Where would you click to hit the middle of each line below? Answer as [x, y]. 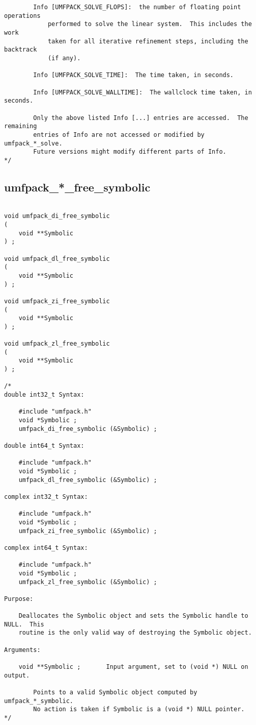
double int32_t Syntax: [44, 395]
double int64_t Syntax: [44, 446]
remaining [21, 126]
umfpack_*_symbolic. [39, 701]
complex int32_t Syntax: [46, 497]
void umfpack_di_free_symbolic [57, 216]
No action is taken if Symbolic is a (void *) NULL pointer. [139, 709]
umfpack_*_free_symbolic [77, 187]
